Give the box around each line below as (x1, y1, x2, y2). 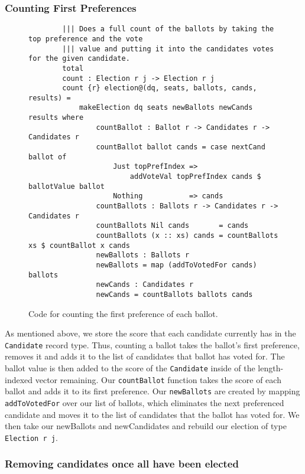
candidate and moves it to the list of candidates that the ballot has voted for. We (5, 408, 300, 420)
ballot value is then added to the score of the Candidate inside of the (5, 362, 255, 374)
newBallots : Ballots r (96, 251, 190, 260)
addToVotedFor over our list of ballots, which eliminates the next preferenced (5, 397, 284, 408)
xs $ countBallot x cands (28, 241, 130, 250)
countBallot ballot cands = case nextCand (96, 143, 265, 152)
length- (258, 362, 284, 374)
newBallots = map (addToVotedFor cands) (96, 260, 257, 269)
